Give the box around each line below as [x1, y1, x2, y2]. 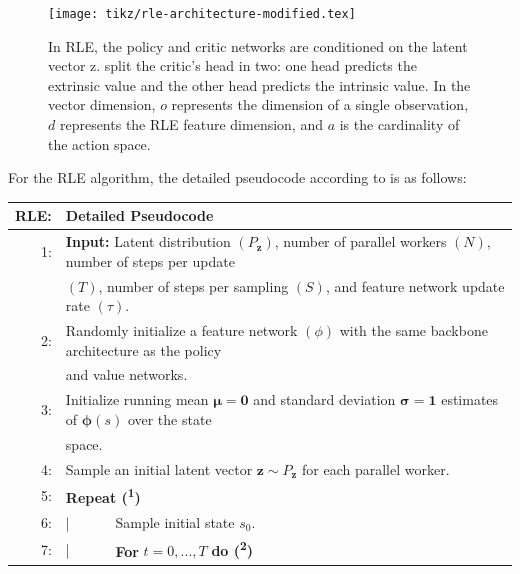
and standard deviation [253, 389, 396, 410]
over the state [127, 408, 212, 429]
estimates [441, 389, 499, 410]
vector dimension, [48, 94, 156, 115]
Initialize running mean [65, 389, 209, 410]
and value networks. [65, 364, 188, 385]
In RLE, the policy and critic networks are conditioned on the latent [48, 35, 468, 56]
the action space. [48, 133, 151, 154]
